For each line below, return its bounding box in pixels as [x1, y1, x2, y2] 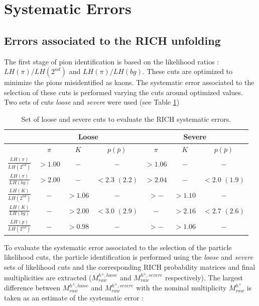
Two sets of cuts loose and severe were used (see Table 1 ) [4, 97, 180, 107]
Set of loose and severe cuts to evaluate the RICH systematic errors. [21, 113, 231, 124]
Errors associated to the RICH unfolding [4, 32, 221, 48]
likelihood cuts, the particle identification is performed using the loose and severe [4, 252, 253, 262]
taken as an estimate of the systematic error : [4, 292, 144, 302]
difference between [4, 282, 61, 293]
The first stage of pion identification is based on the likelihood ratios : [4, 56, 219, 66]
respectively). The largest [165, 272, 243, 282]
